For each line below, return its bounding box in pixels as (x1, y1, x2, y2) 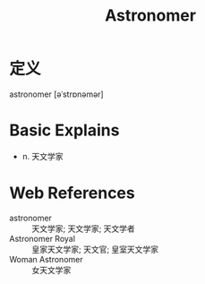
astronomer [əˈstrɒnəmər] (9, 89, 105, 99)
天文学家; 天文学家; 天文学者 (31, 223, 136, 234)
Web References (9, 183, 136, 203)
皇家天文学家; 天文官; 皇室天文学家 (31, 244, 159, 254)
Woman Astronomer (9, 254, 83, 264)
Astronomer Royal (9, 233, 76, 244)
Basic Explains (9, 120, 120, 141)
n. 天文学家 (21, 151, 64, 161)
